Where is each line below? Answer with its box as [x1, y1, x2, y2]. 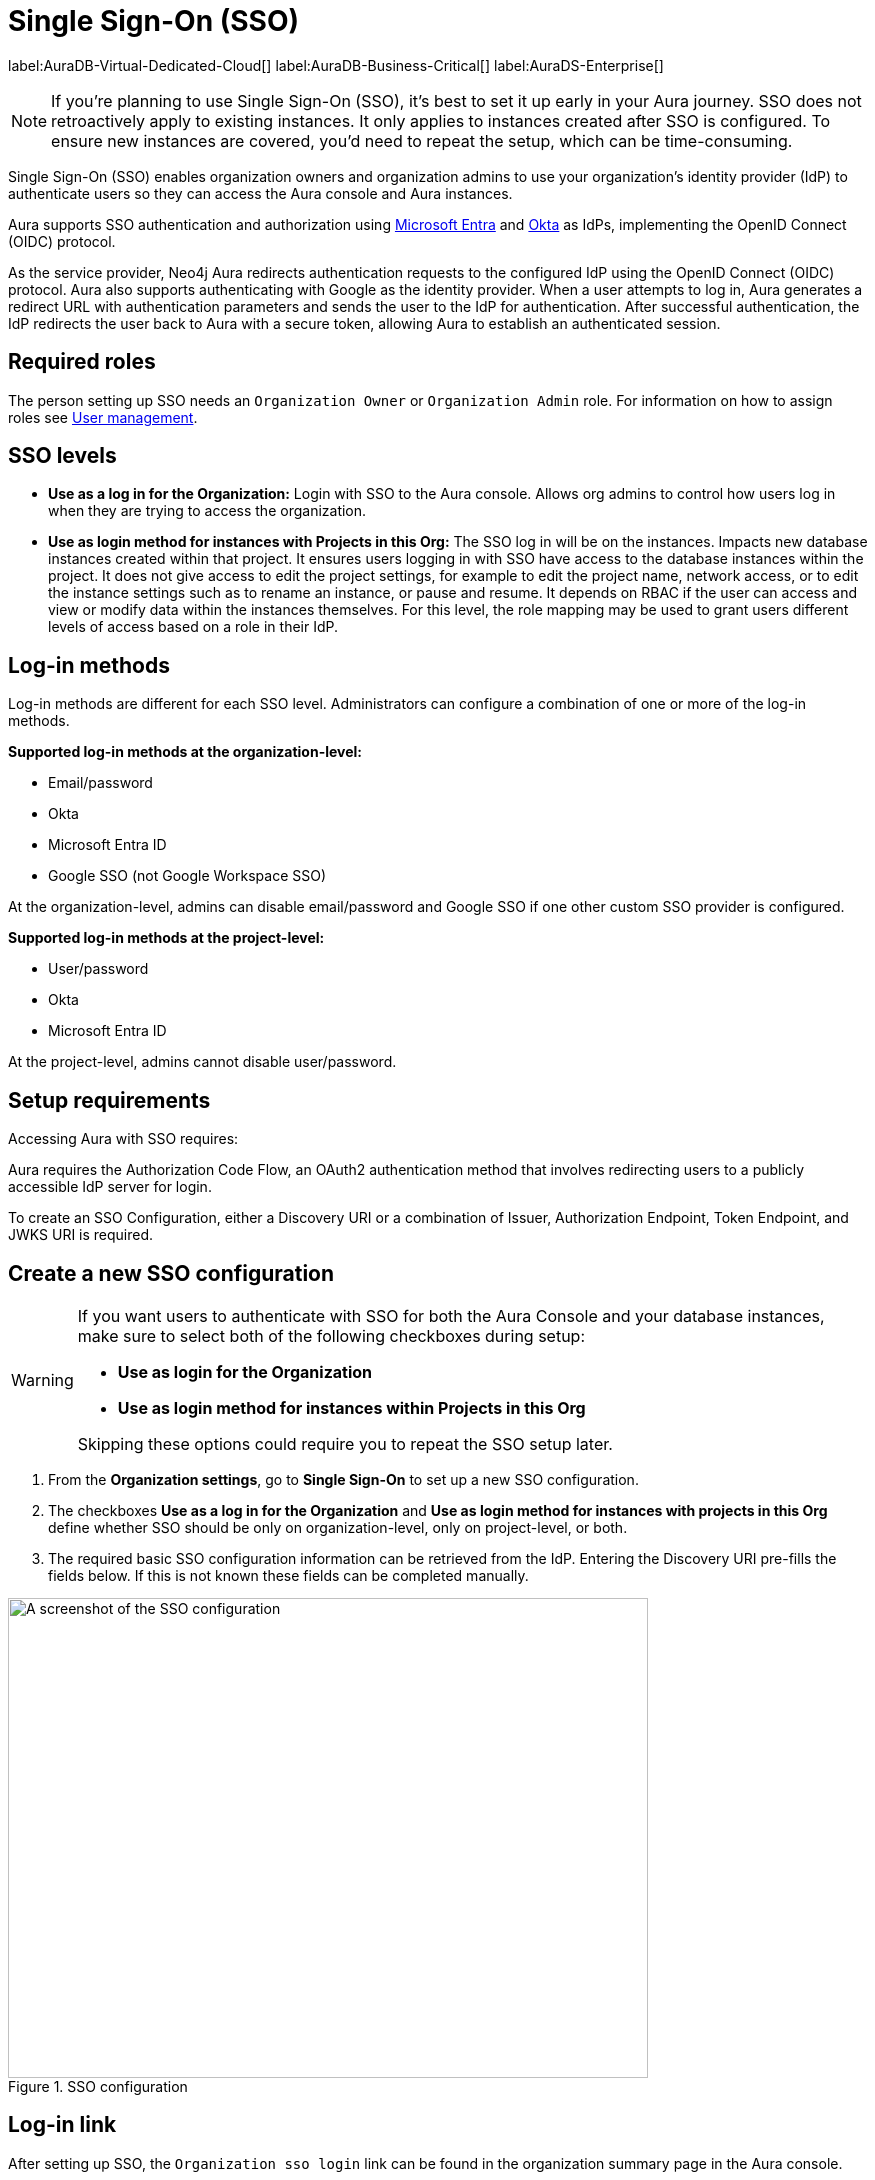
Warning [11, 1369, 74, 1390]
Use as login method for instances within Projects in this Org [117, 1397, 586, 1418]
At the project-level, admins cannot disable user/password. [8, 1053, 397, 1071]
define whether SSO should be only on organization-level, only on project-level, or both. [48, 1518, 628, 1536]
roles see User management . [8, 408, 198, 426]
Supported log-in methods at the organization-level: [8, 743, 363, 761]
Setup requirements [8, 1087, 211, 1113]
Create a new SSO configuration [8, 1260, 335, 1286]
